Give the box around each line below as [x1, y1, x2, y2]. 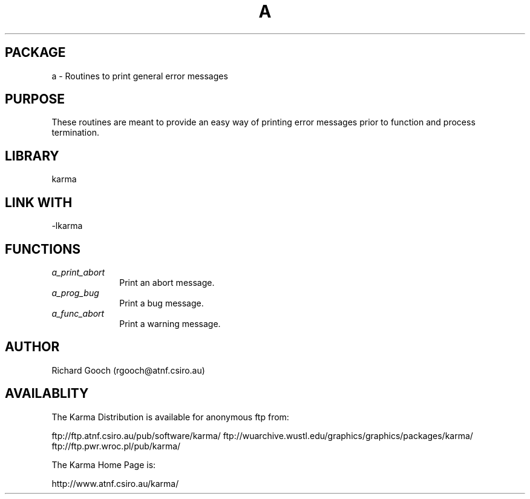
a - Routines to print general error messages [51, 70, 228, 81]
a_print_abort [51, 266, 105, 277]
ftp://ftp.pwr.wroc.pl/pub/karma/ [51, 440, 181, 451]
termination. [51, 127, 99, 138]
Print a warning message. [119, 318, 221, 329]
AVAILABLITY [5, 386, 89, 402]
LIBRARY [5, 148, 59, 164]
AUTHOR [5, 339, 60, 355]
